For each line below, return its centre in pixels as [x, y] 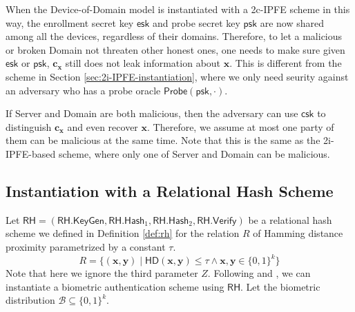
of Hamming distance [298, 233]
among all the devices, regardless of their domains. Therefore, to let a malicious [174, 36]
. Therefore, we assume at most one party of [241, 126]
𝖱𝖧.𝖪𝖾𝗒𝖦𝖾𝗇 [80, 221]
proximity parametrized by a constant [86, 246]
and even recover [103, 126]
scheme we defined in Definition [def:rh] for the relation [123, 233]
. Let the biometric [280, 286]
